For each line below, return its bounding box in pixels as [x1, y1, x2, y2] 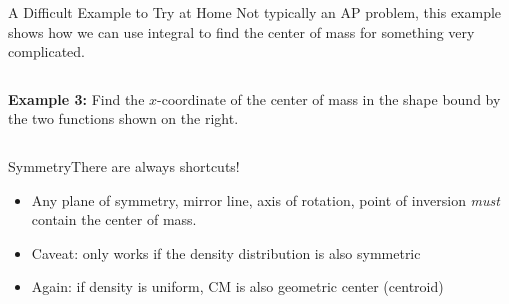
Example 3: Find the [8, 88, 145, 109]
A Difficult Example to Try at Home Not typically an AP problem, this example [8, 2, 502, 22]
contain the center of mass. [31, 209, 197, 230]
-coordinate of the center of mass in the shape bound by [157, 88, 501, 109]
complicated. [8, 41, 85, 62]
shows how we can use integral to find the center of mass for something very [8, 21, 475, 42]
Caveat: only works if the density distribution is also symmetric [31, 242, 421, 263]
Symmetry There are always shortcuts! [8, 155, 240, 176]
